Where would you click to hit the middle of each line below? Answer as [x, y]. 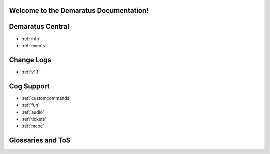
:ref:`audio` [33, 112]
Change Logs [30, 60]
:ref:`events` [34, 45]
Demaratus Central [39, 27]
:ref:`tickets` [34, 119]
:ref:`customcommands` [46, 98]
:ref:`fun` [31, 105]
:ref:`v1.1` [31, 72]
